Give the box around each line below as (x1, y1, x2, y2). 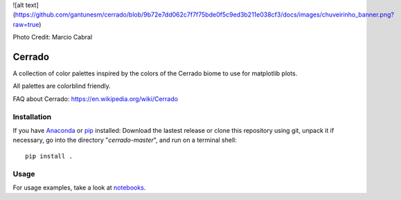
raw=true (12, 20, 39, 28)
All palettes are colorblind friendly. (12, 82, 111, 90)
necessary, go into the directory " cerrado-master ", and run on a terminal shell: (12, 136, 237, 145)
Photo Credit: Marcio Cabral (12, 33, 93, 42)
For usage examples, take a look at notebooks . (12, 183, 146, 192)
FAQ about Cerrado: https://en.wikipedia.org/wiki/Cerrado (12, 94, 178, 103)
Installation (12, 111, 52, 121)
